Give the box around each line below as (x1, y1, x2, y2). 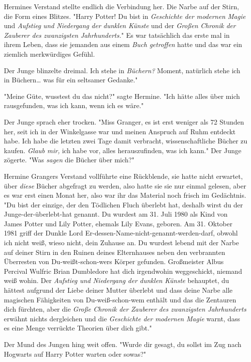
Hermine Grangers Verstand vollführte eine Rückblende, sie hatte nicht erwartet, (4, 171, 243, 181)
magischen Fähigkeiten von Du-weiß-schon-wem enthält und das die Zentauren (4, 294, 236, 304)
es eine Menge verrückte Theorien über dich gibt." (4, 323, 152, 333)
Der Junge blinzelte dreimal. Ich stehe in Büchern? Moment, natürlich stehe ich (4, 65, 240, 75)
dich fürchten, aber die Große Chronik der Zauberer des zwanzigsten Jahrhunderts (4, 304, 247, 314)
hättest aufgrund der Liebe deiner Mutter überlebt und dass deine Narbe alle (4, 285, 233, 295)
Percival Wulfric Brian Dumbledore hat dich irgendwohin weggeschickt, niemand (4, 266, 242, 276)
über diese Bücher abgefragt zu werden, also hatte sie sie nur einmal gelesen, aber (4, 180, 246, 190)
